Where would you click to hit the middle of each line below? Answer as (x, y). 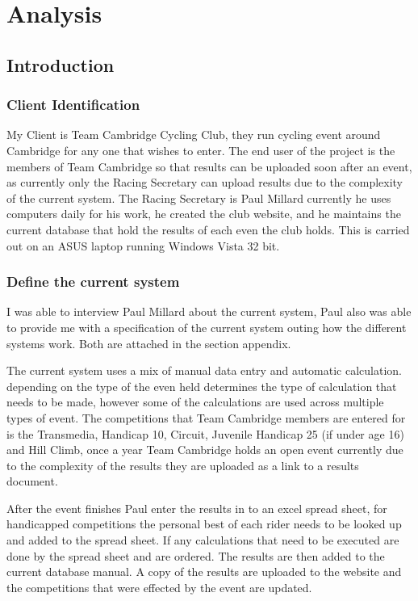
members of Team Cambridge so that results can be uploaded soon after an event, (209, 166)
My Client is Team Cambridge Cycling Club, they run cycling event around (194, 134)
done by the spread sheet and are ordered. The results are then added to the (196, 555)
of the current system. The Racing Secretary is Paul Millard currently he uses (199, 198)
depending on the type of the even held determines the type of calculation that (202, 386)
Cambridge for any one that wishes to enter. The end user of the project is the (201, 150)
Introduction (61, 64)
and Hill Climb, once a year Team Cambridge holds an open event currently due (205, 450)
